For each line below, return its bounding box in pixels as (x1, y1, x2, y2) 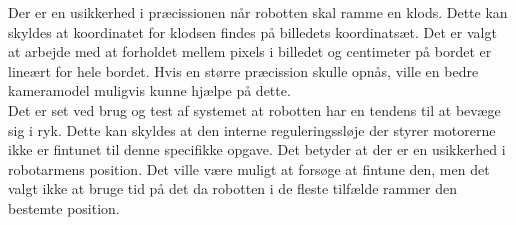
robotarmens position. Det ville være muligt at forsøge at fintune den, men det (8, 158, 490, 179)
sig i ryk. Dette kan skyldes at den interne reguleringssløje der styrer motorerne (8, 119, 496, 140)
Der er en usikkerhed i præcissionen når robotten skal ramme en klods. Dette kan (8, 2, 508, 22)
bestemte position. (8, 197, 120, 218)
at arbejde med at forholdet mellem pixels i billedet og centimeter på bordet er (8, 41, 492, 62)
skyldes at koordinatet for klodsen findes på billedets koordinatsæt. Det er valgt (8, 21, 497, 42)
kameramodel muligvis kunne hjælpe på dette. (8, 80, 291, 101)
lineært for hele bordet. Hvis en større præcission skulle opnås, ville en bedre (8, 60, 479, 81)
